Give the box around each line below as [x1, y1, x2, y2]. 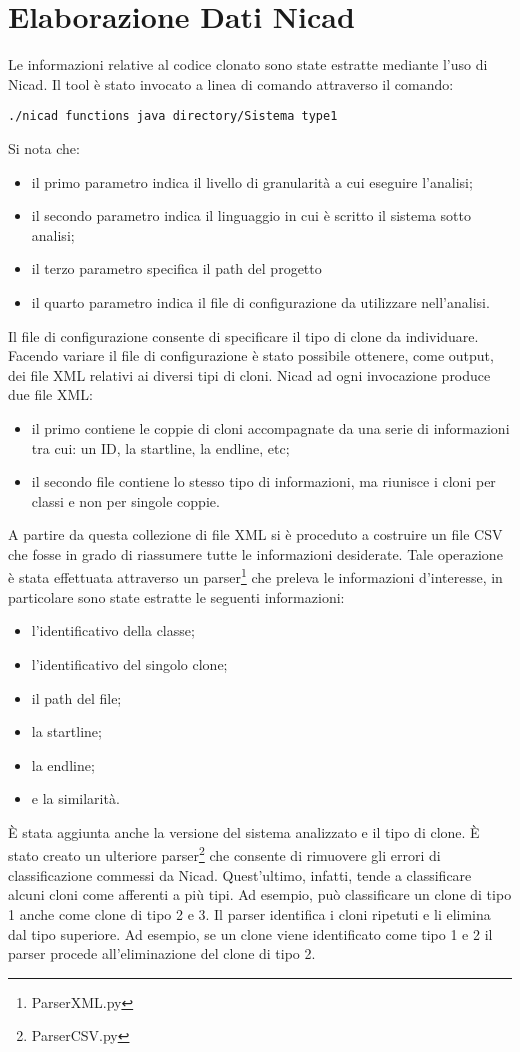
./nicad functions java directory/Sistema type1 [8, 109, 338, 124]
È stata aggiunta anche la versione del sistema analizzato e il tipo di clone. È [8, 821, 480, 842]
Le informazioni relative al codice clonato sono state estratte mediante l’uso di [8, 54, 488, 75]
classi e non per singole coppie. [31, 490, 220, 511]
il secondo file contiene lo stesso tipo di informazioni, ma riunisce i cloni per [31, 471, 496, 492]
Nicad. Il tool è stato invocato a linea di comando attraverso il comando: [8, 73, 454, 94]
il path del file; [31, 687, 122, 708]
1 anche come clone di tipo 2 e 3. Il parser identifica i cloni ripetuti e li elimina [8, 903, 491, 924]
